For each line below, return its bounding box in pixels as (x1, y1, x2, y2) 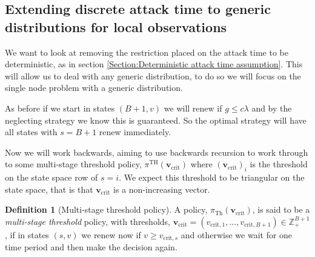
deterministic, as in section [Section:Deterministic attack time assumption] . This (5, 58, 303, 70)
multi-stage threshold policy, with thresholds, (5, 215, 170, 227)
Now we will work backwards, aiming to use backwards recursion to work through (5, 145, 308, 158)
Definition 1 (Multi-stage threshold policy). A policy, (5, 203, 208, 216)
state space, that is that (5, 182, 93, 195)
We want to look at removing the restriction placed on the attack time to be (5, 45, 288, 58)
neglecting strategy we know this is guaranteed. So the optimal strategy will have (5, 113, 307, 126)
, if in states (5, 228, 49, 241)
